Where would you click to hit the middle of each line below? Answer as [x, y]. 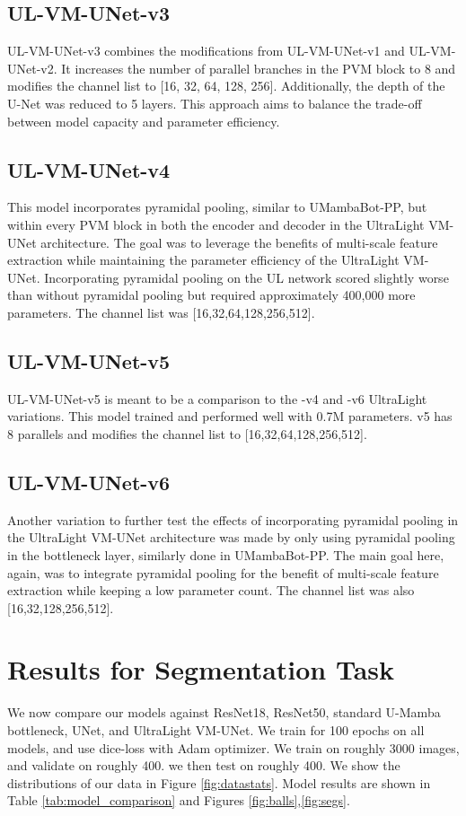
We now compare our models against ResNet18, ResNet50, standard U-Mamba [224, 712]
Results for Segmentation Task [201, 669]
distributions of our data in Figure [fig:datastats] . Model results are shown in [219, 782]
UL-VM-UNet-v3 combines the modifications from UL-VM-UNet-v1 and [206, 51]
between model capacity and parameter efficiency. [144, 121]
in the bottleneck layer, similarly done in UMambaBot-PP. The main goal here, [226, 554]
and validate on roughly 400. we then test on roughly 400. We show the [204, 765]
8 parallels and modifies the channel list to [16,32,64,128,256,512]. [187, 433]
